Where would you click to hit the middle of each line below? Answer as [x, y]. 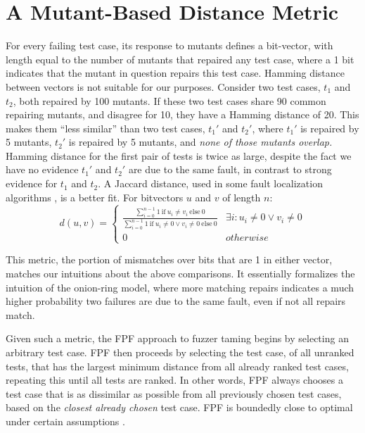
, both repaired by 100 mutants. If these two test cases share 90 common [169, 100]
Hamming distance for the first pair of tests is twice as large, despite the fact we [179, 155]
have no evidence [42, 169]
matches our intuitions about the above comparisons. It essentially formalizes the [180, 274]
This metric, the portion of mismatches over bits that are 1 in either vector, [169, 259]
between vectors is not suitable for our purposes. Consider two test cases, [163, 86]
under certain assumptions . [65, 421]
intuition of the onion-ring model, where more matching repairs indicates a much [180, 287]
